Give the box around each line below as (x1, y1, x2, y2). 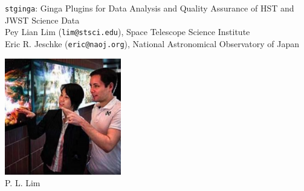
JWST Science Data (5, 13, 80, 26)
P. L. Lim (5, 176, 40, 189)
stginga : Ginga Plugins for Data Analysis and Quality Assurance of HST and (5, 2, 294, 14)
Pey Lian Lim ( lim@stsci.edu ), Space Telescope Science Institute (5, 25, 250, 38)
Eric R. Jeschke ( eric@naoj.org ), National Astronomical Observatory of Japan (5, 37, 300, 50)
